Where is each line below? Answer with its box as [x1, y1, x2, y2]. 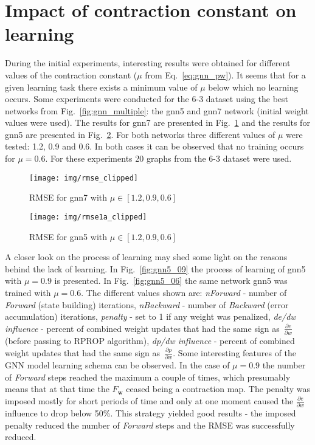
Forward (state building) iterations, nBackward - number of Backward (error [5, 298, 289, 311]
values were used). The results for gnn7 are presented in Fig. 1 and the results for [5, 116, 310, 129]
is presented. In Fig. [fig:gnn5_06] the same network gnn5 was [54, 274, 288, 287]
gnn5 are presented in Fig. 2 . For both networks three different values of [5, 128, 275, 140]
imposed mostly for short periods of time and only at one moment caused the [5, 394, 294, 407]
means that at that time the [5, 382, 109, 395]
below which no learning [208, 80, 299, 93]
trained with [5, 286, 51, 298]
